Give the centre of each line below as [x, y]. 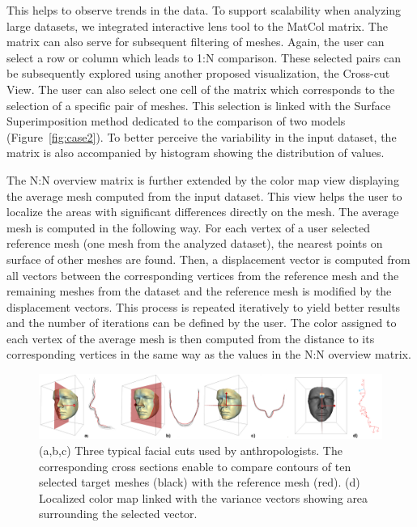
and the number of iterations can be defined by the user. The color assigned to [202, 323]
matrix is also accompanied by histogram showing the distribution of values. [196, 153]
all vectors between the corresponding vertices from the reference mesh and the [203, 275]
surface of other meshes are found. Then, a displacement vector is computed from [208, 259]
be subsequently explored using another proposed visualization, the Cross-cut [198, 73]
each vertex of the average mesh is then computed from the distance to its [191, 338]
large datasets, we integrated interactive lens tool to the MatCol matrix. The [197, 25]
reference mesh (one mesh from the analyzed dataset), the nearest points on [195, 243]
